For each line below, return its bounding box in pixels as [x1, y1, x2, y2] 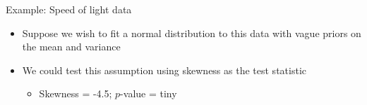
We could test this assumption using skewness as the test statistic [22, 62, 306, 77]
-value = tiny [120, 86, 177, 101]
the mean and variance [22, 39, 121, 54]
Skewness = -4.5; [39, 86, 112, 101]
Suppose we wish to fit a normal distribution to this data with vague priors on [22, 25, 361, 40]
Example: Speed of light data [6, 2, 132, 16]
